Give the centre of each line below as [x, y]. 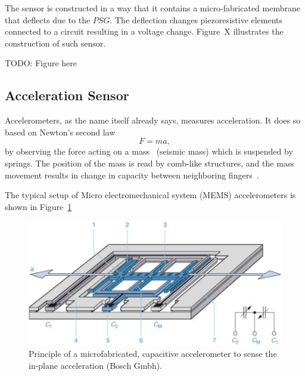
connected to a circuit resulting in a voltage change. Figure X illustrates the [144, 31]
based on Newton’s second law [60, 132]
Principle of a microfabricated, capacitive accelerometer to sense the [153, 354]
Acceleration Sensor [67, 95]
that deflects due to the [48, 19]
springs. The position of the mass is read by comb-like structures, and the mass [150, 163]
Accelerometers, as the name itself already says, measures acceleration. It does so [153, 120]
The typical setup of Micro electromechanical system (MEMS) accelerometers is [150, 195]
